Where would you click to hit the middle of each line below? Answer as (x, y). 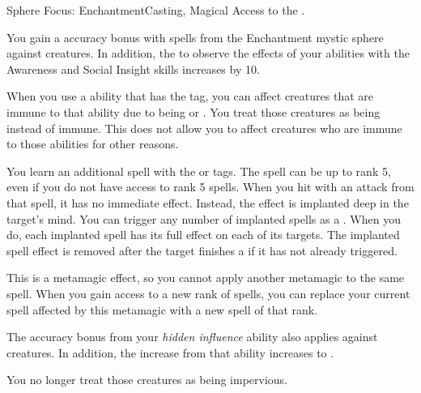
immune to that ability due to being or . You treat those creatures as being (193, 111)
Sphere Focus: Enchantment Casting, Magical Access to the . (156, 10)
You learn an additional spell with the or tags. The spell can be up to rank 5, (199, 171)
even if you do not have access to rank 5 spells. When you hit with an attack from (210, 187)
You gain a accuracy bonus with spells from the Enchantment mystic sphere (195, 37)
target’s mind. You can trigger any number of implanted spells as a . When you (204, 218)
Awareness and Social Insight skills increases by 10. (133, 68)
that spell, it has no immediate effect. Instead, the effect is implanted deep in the (208, 202)
